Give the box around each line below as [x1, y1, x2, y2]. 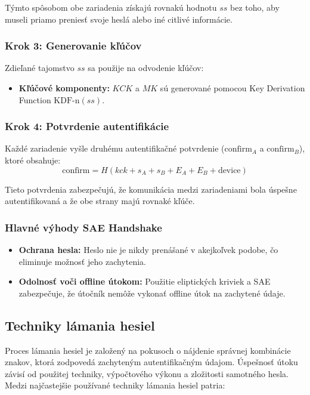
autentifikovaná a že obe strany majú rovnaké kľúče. [5, 195, 195, 207]
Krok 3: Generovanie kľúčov [5, 38, 142, 53]
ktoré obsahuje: [5, 154, 61, 166]
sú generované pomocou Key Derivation [160, 82, 305, 94]
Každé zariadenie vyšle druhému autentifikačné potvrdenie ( [5, 142, 225, 155]
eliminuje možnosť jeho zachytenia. [18, 255, 146, 267]
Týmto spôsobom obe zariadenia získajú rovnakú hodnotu [5, 1, 217, 13]
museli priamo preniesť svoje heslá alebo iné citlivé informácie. [5, 13, 232, 25]
